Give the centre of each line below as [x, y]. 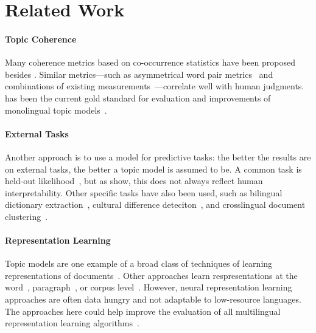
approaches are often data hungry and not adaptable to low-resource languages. [153, 299]
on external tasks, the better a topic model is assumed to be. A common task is [153, 169]
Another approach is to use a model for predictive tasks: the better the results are [158, 156]
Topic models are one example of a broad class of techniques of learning [139, 263]
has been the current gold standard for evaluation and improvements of [138, 98]
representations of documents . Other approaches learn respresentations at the [151, 275]
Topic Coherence [41, 39]
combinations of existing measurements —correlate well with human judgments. [155, 86]
